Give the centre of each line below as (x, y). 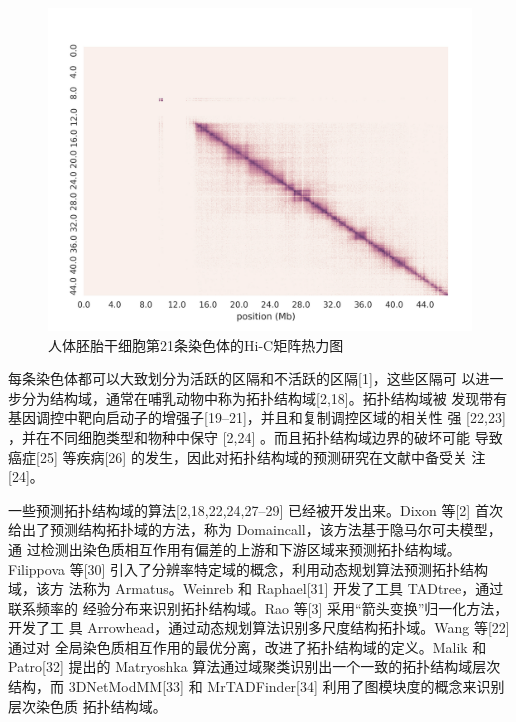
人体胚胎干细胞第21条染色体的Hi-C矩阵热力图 (196, 344)
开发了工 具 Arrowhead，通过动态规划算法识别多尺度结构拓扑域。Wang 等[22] (259, 627)
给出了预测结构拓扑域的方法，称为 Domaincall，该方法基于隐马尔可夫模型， (255, 529)
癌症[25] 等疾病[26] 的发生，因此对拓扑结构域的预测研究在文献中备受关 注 (247, 456)
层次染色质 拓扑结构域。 (87, 705)
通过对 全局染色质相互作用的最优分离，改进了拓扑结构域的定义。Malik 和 (247, 646)
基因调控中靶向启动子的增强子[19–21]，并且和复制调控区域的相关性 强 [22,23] (257, 417)
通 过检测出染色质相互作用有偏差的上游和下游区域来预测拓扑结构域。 (234, 548)
